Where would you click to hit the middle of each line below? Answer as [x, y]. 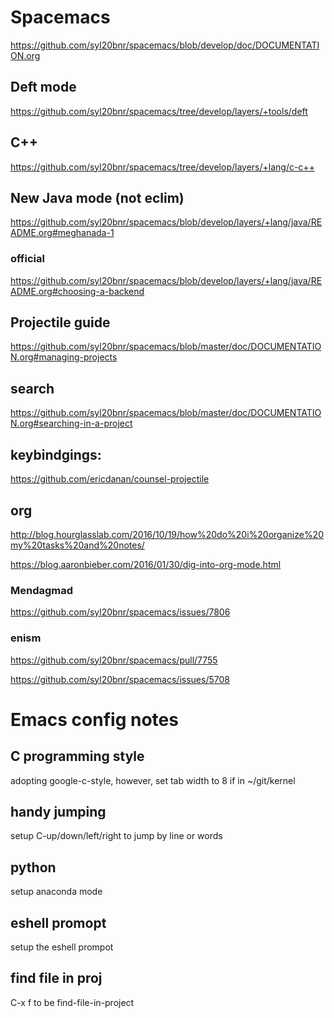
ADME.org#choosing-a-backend [77, 291]
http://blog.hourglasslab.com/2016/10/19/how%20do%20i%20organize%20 [167, 534]
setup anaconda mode [56, 892]
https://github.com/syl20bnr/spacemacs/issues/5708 [120, 679]
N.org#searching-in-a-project [71, 423]
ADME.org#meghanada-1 [62, 233]
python [33, 867]
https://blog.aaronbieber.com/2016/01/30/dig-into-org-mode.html [146, 564]
